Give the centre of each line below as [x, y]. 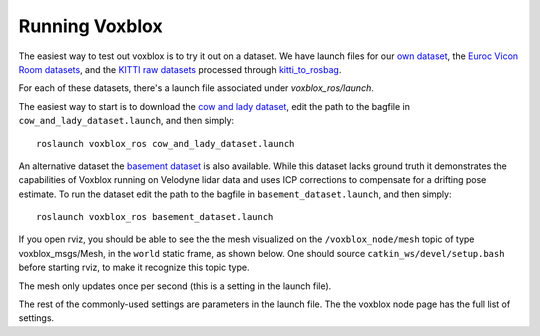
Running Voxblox [91, 26]
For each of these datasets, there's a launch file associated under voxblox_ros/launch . [196, 88]
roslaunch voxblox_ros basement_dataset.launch [155, 217]
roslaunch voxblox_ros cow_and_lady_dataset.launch [165, 143]
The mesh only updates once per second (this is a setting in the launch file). [175, 286]
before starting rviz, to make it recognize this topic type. [134, 267]
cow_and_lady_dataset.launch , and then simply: [126, 121]
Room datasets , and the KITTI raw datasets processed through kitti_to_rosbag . [180, 69]
